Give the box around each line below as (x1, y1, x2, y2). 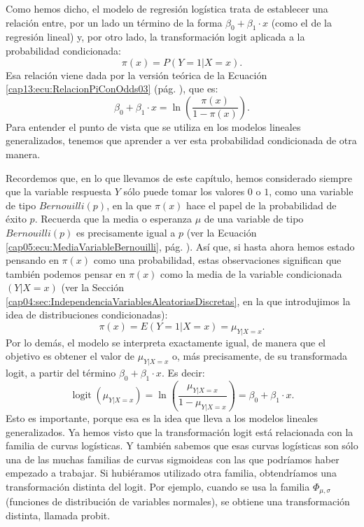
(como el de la (271, 15, 332, 29)
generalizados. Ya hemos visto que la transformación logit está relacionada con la (6, 424, 353, 439)
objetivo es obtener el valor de (6, 349, 135, 363)
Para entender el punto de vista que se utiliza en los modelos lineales (6, 119, 301, 134)
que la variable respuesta (6, 184, 112, 199)
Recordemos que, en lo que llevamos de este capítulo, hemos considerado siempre (6, 170, 352, 185)
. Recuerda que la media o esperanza (34, 211, 192, 226)
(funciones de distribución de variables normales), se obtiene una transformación (6, 494, 350, 509)
